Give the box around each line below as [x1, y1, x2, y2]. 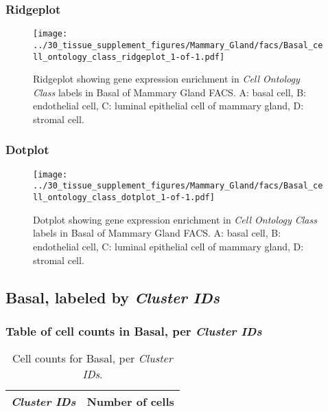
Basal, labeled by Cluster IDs [5, 286, 220, 307]
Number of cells [86, 393, 174, 410]
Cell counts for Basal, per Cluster [12, 350, 173, 367]
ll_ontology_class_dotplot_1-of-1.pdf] [33, 193, 215, 203]
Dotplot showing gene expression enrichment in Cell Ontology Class [33, 212, 317, 226]
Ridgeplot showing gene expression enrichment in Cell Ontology [33, 72, 300, 86]
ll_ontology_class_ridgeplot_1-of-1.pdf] [33, 52, 225, 62]
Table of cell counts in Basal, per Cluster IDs [5, 322, 262, 339]
